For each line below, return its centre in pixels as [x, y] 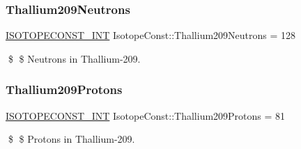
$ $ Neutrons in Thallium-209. [74, 58]
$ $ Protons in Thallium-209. [71, 139]
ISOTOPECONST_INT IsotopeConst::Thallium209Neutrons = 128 [151, 35]
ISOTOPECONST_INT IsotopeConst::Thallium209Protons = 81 [146, 115]
